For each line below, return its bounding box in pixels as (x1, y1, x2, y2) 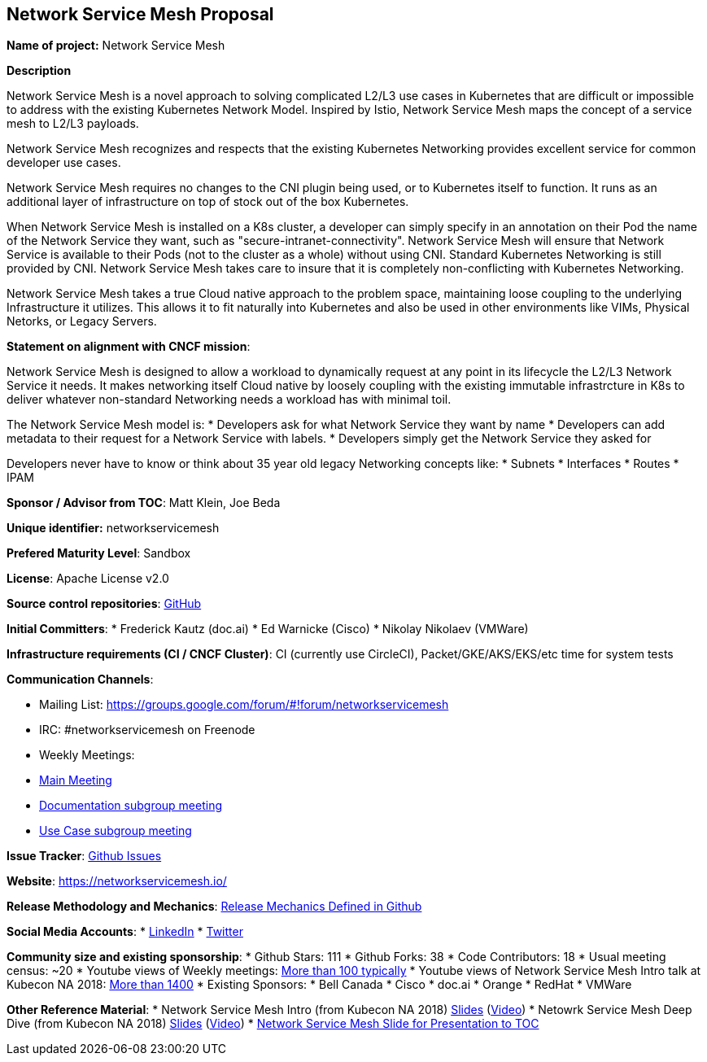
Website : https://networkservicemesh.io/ (7, 874, 227, 889)
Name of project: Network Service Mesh (7, 38, 225, 53)
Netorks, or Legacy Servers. (7, 314, 157, 329)
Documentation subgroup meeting (39, 798, 223, 813)
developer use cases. (7, 155, 121, 170)
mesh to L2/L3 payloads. (7, 116, 139, 131)
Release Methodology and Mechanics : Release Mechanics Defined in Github (7, 899, 422, 914)
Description (7, 63, 72, 78)
